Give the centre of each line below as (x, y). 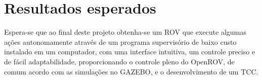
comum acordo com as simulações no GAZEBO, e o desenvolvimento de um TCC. (131, 71)
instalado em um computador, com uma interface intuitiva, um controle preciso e (130, 52)
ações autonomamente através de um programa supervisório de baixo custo (120, 42)
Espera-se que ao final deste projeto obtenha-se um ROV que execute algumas (125, 32)
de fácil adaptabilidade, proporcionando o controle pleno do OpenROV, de (119, 61)
